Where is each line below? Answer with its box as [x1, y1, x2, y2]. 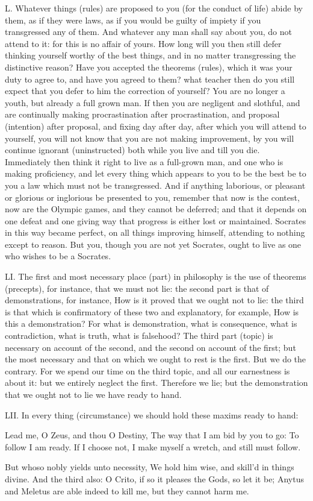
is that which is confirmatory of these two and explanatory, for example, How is [5, 305, 299, 318]
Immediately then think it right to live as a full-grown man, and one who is [5, 155, 284, 168]
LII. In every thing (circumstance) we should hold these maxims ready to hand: [5, 408, 299, 421]
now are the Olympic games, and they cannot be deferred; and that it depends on [5, 203, 307, 215]
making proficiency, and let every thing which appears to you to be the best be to [5, 167, 306, 180]
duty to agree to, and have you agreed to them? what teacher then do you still [5, 72, 295, 85]
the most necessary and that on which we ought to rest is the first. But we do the [5, 353, 306, 365]
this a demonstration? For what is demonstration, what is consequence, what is [5, 317, 297, 330]
